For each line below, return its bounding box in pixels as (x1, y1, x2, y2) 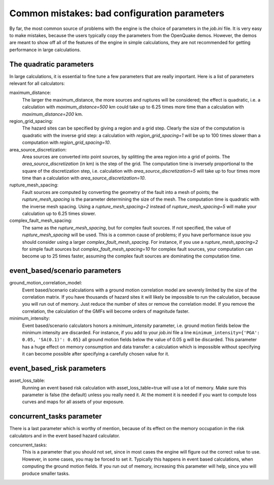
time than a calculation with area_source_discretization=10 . (22, 175, 146, 181)
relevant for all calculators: (9, 80, 65, 86)
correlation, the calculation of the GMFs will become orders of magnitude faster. (22, 308, 190, 314)
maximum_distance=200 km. (22, 111, 83, 117)
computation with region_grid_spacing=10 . (22, 140, 111, 146)
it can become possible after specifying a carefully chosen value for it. (22, 351, 169, 357)
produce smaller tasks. (22, 470, 70, 476)
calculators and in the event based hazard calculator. (9, 432, 120, 439)
